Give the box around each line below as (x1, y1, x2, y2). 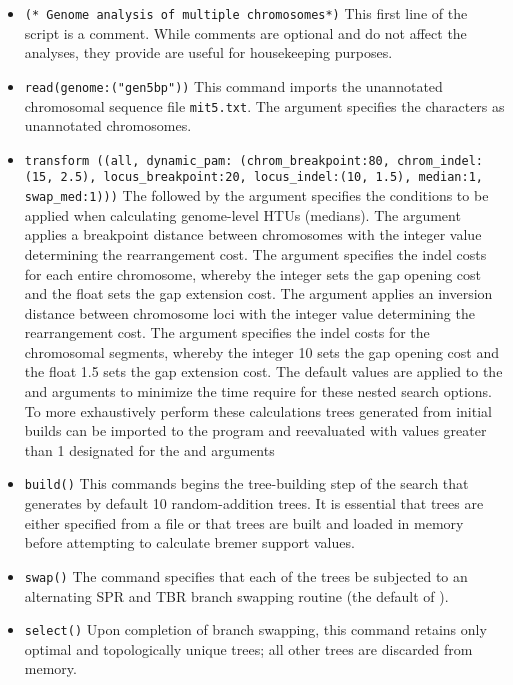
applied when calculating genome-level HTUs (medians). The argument (24, 204, 461, 225)
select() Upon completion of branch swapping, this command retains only (24, 619, 487, 640)
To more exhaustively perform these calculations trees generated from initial (24, 400, 492, 421)
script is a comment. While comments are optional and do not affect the (24, 22, 467, 43)
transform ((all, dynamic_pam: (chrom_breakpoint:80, (24, 153, 390, 168)
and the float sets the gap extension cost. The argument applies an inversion (24, 283, 493, 304)
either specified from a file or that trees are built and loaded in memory (24, 512, 464, 533)
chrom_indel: (397, 153, 483, 168)
